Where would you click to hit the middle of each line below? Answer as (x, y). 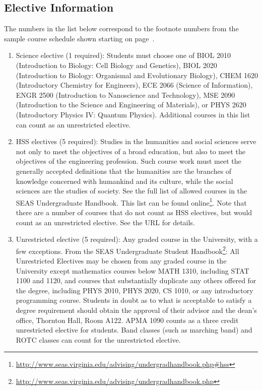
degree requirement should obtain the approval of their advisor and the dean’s (136, 310)
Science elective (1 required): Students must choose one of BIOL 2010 (123, 55)
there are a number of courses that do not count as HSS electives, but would (134, 212)
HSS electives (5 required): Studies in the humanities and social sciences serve (136, 141)
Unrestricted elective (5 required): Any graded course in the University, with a (137, 239)
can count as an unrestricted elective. (73, 124)
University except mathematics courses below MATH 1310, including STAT (133, 270)
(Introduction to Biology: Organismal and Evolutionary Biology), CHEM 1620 (137, 75)
